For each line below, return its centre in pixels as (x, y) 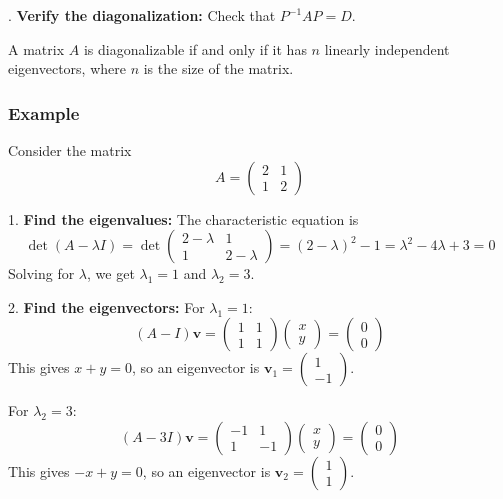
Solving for (41, 273)
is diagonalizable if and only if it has (195, 48)
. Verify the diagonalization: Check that (142, 15)
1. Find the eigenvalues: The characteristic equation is (183, 218)
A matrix (36, 48)
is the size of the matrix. (218, 68)
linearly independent (387, 48)
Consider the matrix (70, 150)
